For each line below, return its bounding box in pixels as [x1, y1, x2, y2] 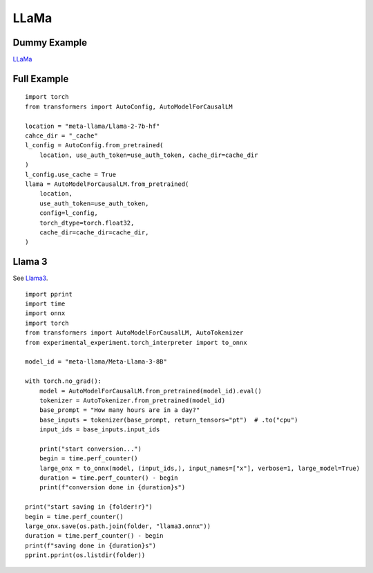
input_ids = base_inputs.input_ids [39, 426, 160, 433]
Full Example [12, 73, 69, 84]
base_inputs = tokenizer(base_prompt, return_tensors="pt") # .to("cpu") [39, 415, 298, 424]
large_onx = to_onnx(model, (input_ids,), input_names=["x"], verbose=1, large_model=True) [39, 464, 361, 472]
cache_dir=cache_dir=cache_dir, [39, 228, 149, 236]
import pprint [25, 290, 73, 298]
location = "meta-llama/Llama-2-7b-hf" [25, 122, 160, 130]
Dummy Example [12, 37, 88, 48]
